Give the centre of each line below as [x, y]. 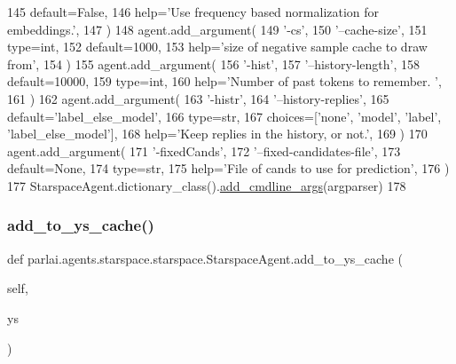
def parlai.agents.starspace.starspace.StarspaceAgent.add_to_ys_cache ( [205, 258]
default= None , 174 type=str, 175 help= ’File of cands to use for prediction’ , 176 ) [228, 168]
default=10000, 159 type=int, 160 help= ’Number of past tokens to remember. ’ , [224, 81]
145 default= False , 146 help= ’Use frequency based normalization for [193, 12]
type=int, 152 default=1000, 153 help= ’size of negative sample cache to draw [217, 47]
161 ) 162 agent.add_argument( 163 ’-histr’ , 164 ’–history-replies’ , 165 [198, 98]
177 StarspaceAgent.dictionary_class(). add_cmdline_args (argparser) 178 [207, 185]
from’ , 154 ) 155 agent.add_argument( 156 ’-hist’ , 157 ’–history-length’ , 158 [214, 63]
